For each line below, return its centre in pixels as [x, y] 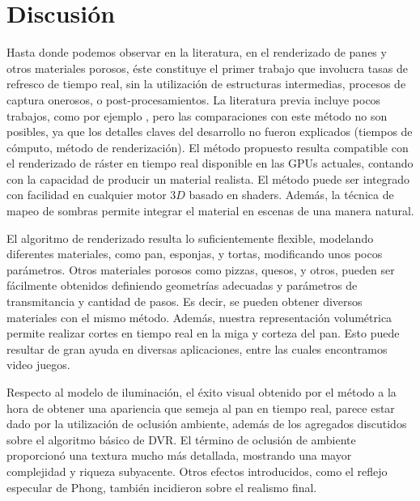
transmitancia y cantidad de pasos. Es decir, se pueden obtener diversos [185, 301]
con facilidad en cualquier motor [87, 195]
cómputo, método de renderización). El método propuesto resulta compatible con [208, 147]
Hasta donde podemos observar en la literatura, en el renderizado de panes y [197, 52]
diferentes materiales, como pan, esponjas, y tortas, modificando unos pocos [195, 254]
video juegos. [38, 365]
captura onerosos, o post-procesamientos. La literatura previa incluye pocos [194, 99]
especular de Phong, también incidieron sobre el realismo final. [162, 487]
